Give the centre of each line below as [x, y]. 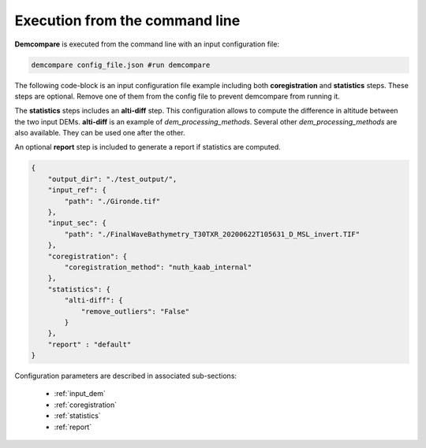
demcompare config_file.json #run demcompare [121, 65]
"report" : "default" [90, 344]
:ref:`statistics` [78, 416]
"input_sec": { [77, 223]
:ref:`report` [73, 427]
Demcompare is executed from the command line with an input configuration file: [147, 44]
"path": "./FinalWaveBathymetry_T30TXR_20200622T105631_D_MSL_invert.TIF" [212, 234]
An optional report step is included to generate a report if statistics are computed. [148, 147]
